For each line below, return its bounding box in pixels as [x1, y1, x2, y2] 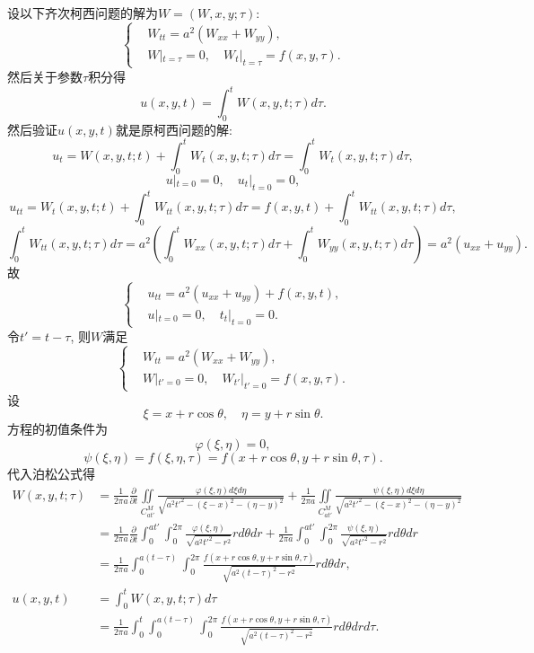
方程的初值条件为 [7, 419, 108, 438]
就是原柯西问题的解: [115, 119, 232, 138]
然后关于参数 [7, 66, 83, 85]
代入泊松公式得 [7, 463, 95, 482]
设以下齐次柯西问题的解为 [7, 4, 158, 22]
